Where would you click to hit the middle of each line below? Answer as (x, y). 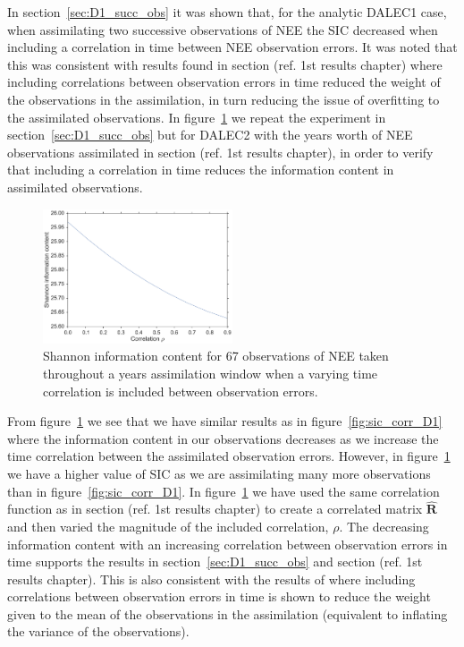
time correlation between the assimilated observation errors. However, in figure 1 (229, 456)
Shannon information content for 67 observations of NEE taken (216, 356)
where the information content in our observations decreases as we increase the (223, 438)
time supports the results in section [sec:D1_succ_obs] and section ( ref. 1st (215, 562)
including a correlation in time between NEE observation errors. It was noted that (232, 47)
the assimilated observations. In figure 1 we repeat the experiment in (197, 117)
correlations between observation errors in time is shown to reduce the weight (219, 596)
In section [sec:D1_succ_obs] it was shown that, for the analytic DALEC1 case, (227, 12)
